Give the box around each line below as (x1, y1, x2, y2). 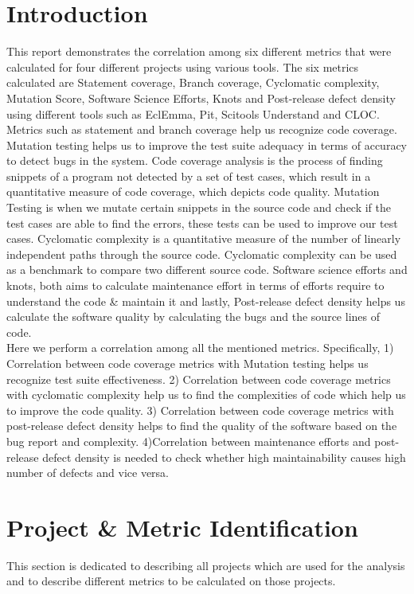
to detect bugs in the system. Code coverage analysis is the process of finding (6, 152, 383, 169)
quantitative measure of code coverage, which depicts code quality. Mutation (6, 183, 380, 200)
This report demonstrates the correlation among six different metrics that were (6, 43, 392, 60)
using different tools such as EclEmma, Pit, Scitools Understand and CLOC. (6, 105, 380, 122)
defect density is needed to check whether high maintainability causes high (42, 448, 406, 465)
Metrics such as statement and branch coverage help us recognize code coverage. (6, 121, 397, 138)
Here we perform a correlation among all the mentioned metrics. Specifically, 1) (6, 339, 394, 356)
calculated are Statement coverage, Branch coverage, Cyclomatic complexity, (6, 74, 380, 91)
